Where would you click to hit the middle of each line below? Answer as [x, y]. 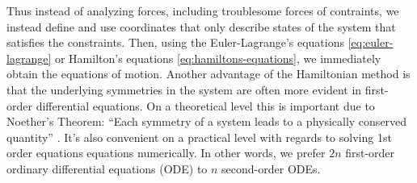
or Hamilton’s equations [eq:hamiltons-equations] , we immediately [218, 58]
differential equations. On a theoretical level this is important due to [205, 105]
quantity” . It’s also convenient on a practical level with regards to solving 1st [199, 137]
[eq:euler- [371, 42]
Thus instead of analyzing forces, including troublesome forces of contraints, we [203, 10]
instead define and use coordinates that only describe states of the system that [201, 26]
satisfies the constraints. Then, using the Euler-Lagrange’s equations [176, 42]
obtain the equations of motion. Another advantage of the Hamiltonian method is [208, 74]
